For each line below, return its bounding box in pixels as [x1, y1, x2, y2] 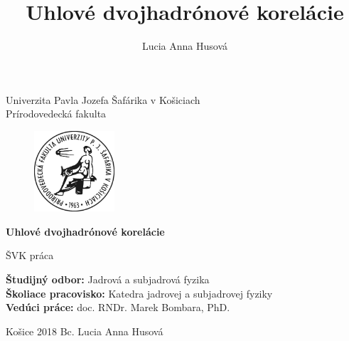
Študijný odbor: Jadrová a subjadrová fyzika [6, 272, 210, 287]
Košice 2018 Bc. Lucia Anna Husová [6, 323, 163, 338]
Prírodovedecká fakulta [6, 106, 107, 121]
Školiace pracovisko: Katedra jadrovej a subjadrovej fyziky [6, 285, 273, 300]
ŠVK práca [6, 248, 54, 263]
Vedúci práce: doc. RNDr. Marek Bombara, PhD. [6, 300, 230, 315]
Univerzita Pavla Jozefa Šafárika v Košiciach [6, 92, 200, 107]
